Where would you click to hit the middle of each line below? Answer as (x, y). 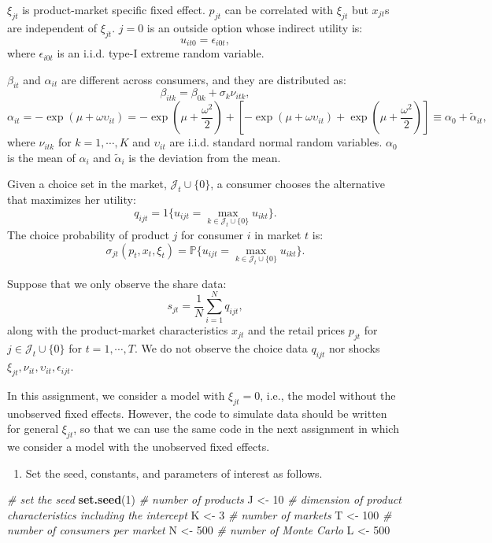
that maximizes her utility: (72, 199)
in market (278, 234)
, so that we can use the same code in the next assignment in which (236, 428)
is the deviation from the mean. (205, 157)
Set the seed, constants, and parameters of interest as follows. (174, 473)
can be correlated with (279, 9)
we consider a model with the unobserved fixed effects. (139, 447)
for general (33, 428)
